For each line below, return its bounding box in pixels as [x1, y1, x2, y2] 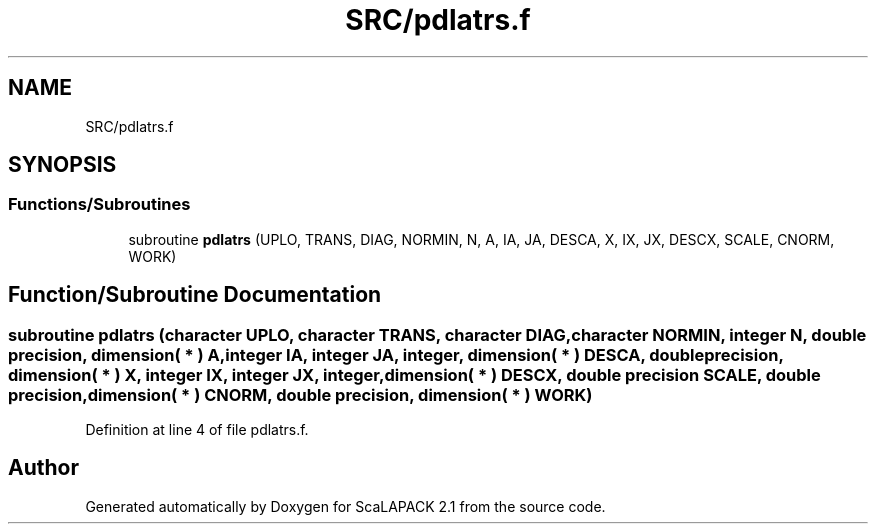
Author [8, 455, 79, 481]
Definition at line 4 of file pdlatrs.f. [85, 421, 309, 439]
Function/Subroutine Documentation [8, 282, 382, 308]
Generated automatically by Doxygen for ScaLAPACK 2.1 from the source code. [85, 497, 606, 515]
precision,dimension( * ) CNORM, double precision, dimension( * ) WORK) [8, 384, 593, 405]
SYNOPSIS [8, 152, 117, 178]
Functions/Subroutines [8, 194, 191, 215]
